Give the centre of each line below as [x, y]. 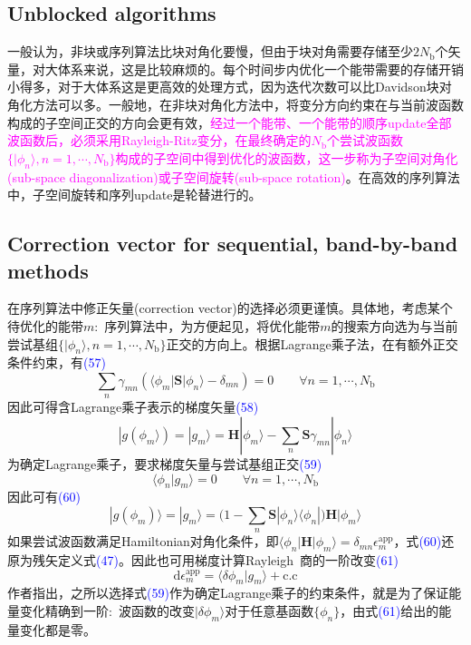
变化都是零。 [58, 629]
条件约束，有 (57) [57, 362]
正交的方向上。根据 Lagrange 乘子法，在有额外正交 [312, 343]
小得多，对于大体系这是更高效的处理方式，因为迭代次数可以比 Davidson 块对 [230, 87]
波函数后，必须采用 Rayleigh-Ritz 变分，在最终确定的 [159, 140]
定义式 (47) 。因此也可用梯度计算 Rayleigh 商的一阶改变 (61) [228, 560]
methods [48, 270]
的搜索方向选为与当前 [394, 325]
